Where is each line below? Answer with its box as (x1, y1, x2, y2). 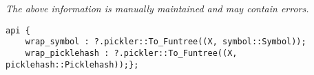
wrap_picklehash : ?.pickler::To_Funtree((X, (25, 48, 238, 58)
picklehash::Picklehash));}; (6, 59, 139, 70)
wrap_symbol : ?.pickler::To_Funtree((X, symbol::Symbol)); (25, 37, 306, 47)
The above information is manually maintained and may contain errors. (6, 1, 309, 15)
